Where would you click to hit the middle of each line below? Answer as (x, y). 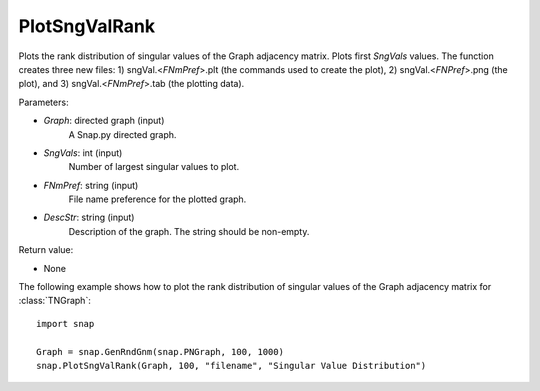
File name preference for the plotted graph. (157, 199)
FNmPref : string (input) (91, 185)
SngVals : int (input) (83, 152)
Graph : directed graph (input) (104, 121)
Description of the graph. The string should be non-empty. (189, 231)
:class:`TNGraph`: (55, 301)
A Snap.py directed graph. (122, 134)
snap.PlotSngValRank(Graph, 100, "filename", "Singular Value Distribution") (231, 365)
